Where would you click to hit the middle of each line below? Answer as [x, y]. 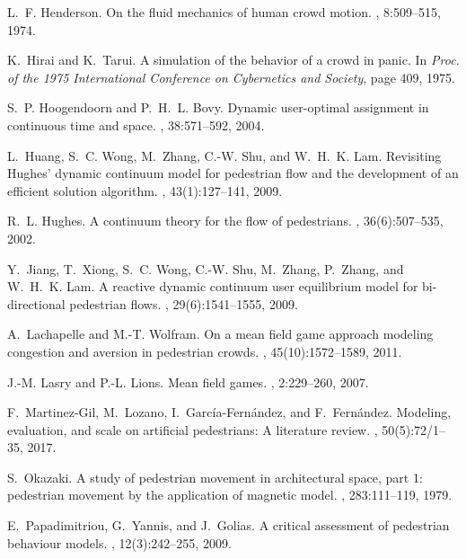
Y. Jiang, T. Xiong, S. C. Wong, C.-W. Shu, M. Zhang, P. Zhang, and [206, 268]
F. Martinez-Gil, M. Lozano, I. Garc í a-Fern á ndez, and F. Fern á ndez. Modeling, [229, 412]
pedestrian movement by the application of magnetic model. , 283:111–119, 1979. [230, 495]
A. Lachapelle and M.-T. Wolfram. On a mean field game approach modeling [220, 334]
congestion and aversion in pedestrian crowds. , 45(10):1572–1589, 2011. [205, 351]
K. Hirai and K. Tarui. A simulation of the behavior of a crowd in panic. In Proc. [233, 60]
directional [36, 303]
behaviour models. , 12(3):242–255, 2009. [119, 542]
